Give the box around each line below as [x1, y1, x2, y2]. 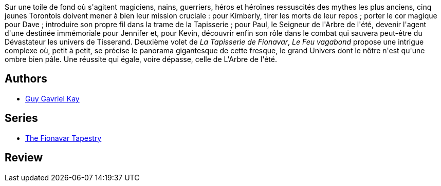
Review [5, 151, 43, 164]
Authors [5, 72, 47, 86]
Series [5, 112, 38, 125]
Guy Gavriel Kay [25, 94, 80, 103]
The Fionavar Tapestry [25, 133, 102, 142]
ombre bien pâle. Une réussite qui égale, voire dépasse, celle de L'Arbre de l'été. [5, 55, 277, 64]
